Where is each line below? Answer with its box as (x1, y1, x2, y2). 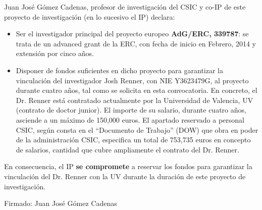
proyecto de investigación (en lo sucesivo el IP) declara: (4, 11, 175, 22)
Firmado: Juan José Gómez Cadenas (4, 198, 117, 208)
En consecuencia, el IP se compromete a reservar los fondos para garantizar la (4, 161, 252, 172)
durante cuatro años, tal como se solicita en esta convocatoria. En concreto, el (16, 85, 257, 95)
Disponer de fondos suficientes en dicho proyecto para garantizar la (16, 65, 223, 75)
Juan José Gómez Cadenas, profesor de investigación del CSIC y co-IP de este (4, 2, 246, 12)
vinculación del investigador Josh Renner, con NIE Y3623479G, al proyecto (16, 75, 249, 85)
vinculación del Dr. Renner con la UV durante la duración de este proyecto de (4, 171, 246, 181)
